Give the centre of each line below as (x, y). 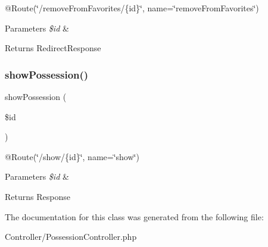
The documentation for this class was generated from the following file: (134, 216)
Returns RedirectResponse (53, 48)
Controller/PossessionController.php (71, 237)
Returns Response (38, 196)
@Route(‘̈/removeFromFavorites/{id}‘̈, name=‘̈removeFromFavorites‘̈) (132, 8)
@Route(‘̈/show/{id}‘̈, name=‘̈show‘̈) (72, 156)
